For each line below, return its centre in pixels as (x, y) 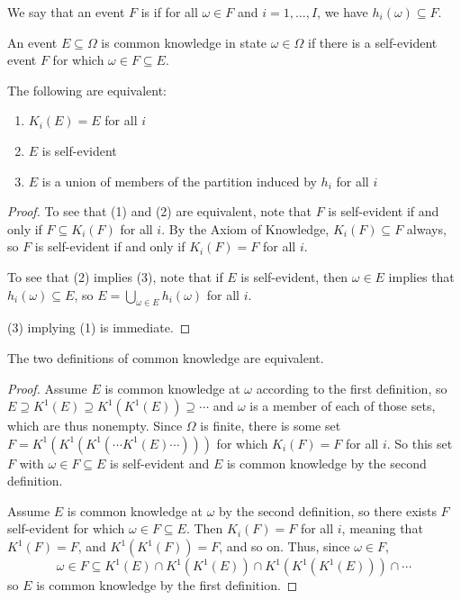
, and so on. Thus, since (285, 546)
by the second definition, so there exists (328, 510)
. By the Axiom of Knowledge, (245, 228)
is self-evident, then (294, 276)
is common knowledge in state (184, 42)
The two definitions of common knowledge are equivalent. (166, 357)
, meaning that (382, 528)
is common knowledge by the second (326, 463)
